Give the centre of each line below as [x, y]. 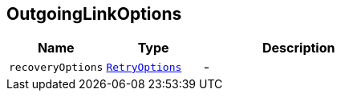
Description [299, 48]
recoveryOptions [56, 67]
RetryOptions [144, 67]
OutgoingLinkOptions [94, 14]
